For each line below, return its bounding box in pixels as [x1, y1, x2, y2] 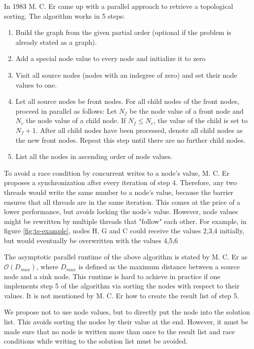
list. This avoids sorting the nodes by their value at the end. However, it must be [4, 317, 248, 327]
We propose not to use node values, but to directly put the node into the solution [4, 307, 250, 317]
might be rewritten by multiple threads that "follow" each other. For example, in [4, 216, 247, 226]
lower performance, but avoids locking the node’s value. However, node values [4, 206, 238, 217]
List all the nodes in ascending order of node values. [15, 151, 173, 161]
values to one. [15, 79, 57, 90]
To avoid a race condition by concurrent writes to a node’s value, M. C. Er [4, 167, 229, 178]
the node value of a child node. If [26, 115, 126, 126]
